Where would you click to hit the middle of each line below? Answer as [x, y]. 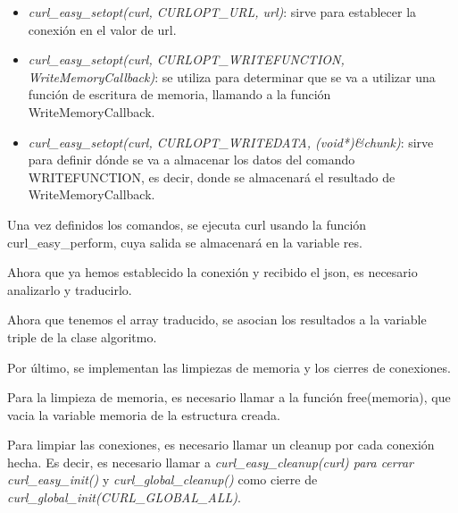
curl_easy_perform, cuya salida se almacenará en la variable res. [185, 242]
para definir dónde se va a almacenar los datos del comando [192, 160]
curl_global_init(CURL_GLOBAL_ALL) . [124, 497]
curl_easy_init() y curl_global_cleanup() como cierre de [162, 479]
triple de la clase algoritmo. [82, 336]
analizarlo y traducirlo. [70, 289]
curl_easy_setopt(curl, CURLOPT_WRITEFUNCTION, [186, 59]
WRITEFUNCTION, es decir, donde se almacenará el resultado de [212, 177]
